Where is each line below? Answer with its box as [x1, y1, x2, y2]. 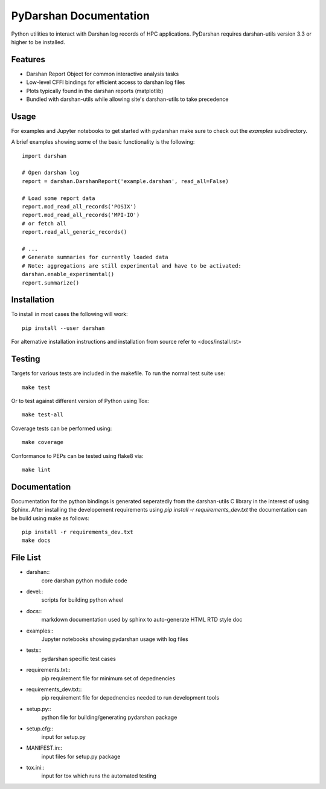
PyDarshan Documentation [11, 9, 150, 22]
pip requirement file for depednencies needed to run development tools [41, 694, 220, 701]
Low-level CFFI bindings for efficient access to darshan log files [26, 79, 185, 86]
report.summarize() [22, 279, 80, 286]
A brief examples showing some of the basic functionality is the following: [11, 138, 195, 146]
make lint [22, 466, 51, 473]
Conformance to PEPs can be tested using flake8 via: [11, 452, 144, 459]
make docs [22, 537, 51, 544]
